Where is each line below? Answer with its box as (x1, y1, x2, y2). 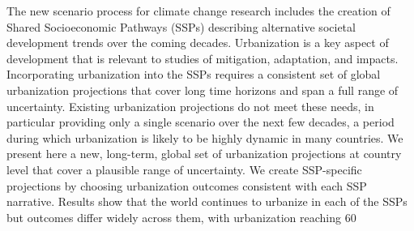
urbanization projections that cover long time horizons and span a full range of (6, 81, 399, 98)
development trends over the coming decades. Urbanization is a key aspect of (6, 34, 389, 51)
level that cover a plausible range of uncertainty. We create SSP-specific (6, 160, 362, 178)
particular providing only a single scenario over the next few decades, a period (6, 113, 395, 130)
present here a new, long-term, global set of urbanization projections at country (6, 145, 402, 162)
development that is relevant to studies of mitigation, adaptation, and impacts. (6, 49, 399, 66)
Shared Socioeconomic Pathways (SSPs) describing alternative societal (6, 18, 356, 35)
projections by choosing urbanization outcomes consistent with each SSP (6, 177, 367, 194)
